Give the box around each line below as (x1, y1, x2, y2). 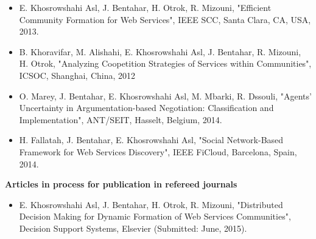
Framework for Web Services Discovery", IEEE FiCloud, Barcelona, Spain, (19, 145, 297, 158)
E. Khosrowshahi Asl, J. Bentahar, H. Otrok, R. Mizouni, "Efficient (19, 1, 272, 13)
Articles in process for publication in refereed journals (5, 178, 237, 190)
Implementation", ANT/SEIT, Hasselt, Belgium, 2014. (19, 113, 222, 126)
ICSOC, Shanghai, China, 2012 (19, 69, 136, 81)
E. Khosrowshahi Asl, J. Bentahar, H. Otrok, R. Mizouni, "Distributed (19, 198, 283, 210)
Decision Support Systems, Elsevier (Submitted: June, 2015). (19, 221, 247, 234)
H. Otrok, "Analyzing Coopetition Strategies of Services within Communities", (19, 57, 312, 70)
